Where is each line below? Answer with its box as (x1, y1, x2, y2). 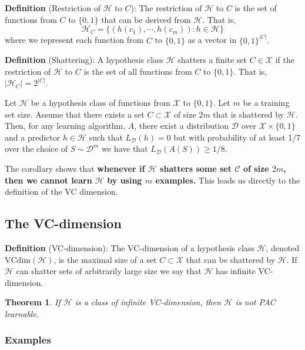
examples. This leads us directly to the (155, 174, 300, 186)
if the (275, 54, 294, 66)
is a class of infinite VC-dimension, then (75, 296, 221, 308)
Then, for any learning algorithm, (5, 119, 126, 132)
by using (107, 174, 142, 186)
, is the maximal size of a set (53, 253, 157, 265)
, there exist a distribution (134, 119, 229, 132)
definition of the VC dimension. (5, 185, 118, 198)
